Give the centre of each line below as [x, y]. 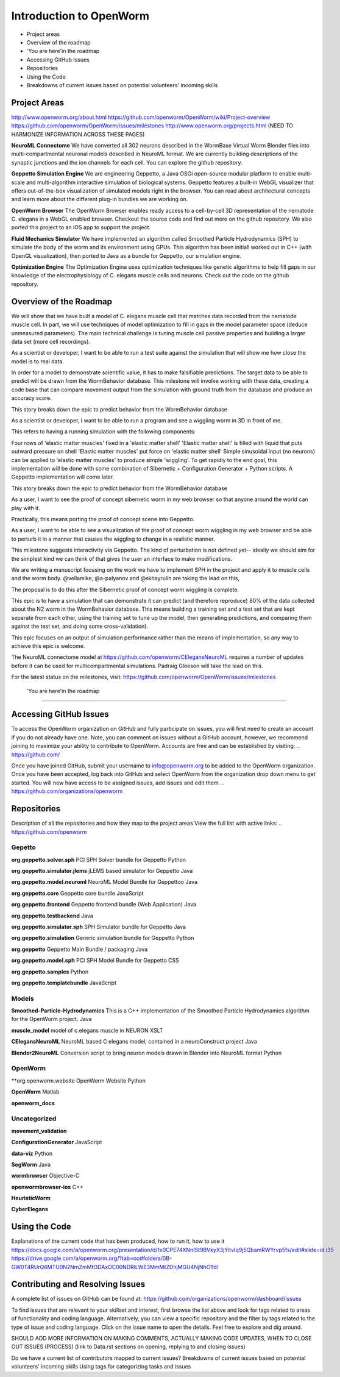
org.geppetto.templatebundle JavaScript [64, 983]
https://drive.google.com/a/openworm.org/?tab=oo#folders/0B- [92, 1258]
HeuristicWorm [31, 1198]
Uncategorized [34, 1119]
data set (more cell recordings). [51, 341]
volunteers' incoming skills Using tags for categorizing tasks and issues [101, 1367]
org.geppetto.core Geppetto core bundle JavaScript [77, 893]
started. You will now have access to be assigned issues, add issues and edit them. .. [118, 783]
